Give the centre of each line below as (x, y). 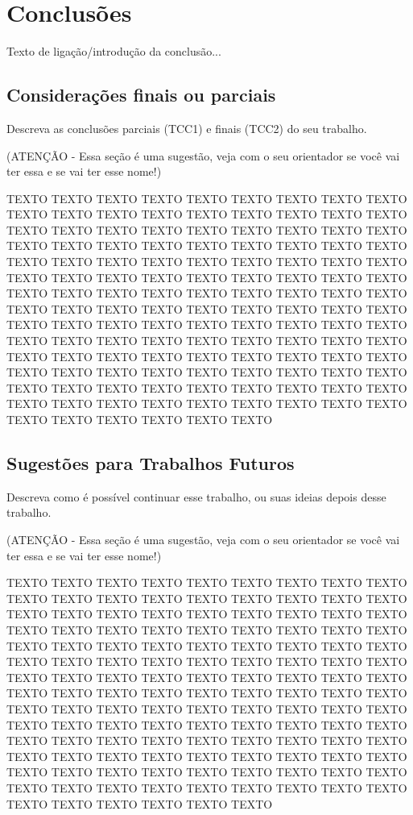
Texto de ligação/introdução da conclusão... (114, 51)
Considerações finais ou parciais (141, 95)
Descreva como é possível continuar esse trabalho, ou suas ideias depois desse (196, 496)
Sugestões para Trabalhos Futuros (151, 463)
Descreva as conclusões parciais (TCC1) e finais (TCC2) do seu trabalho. (187, 128)
